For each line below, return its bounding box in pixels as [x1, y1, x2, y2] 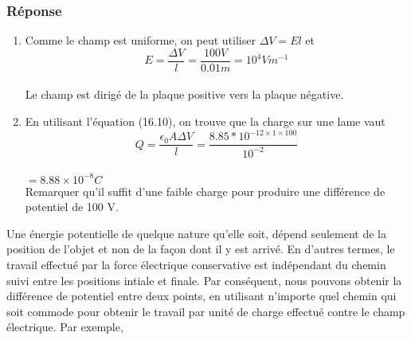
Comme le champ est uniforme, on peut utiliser [25, 32, 256, 49]
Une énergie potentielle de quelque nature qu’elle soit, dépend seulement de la [6, 225, 386, 241]
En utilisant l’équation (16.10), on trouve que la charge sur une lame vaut [25, 113, 386, 130]
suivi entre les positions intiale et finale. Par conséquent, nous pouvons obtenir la [6, 272, 402, 288]
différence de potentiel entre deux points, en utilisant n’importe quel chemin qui [6, 287, 397, 304]
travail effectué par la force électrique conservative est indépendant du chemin [6, 256, 386, 273]
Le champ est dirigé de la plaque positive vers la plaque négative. [25, 86, 344, 103]
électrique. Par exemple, [6, 319, 123, 335]
